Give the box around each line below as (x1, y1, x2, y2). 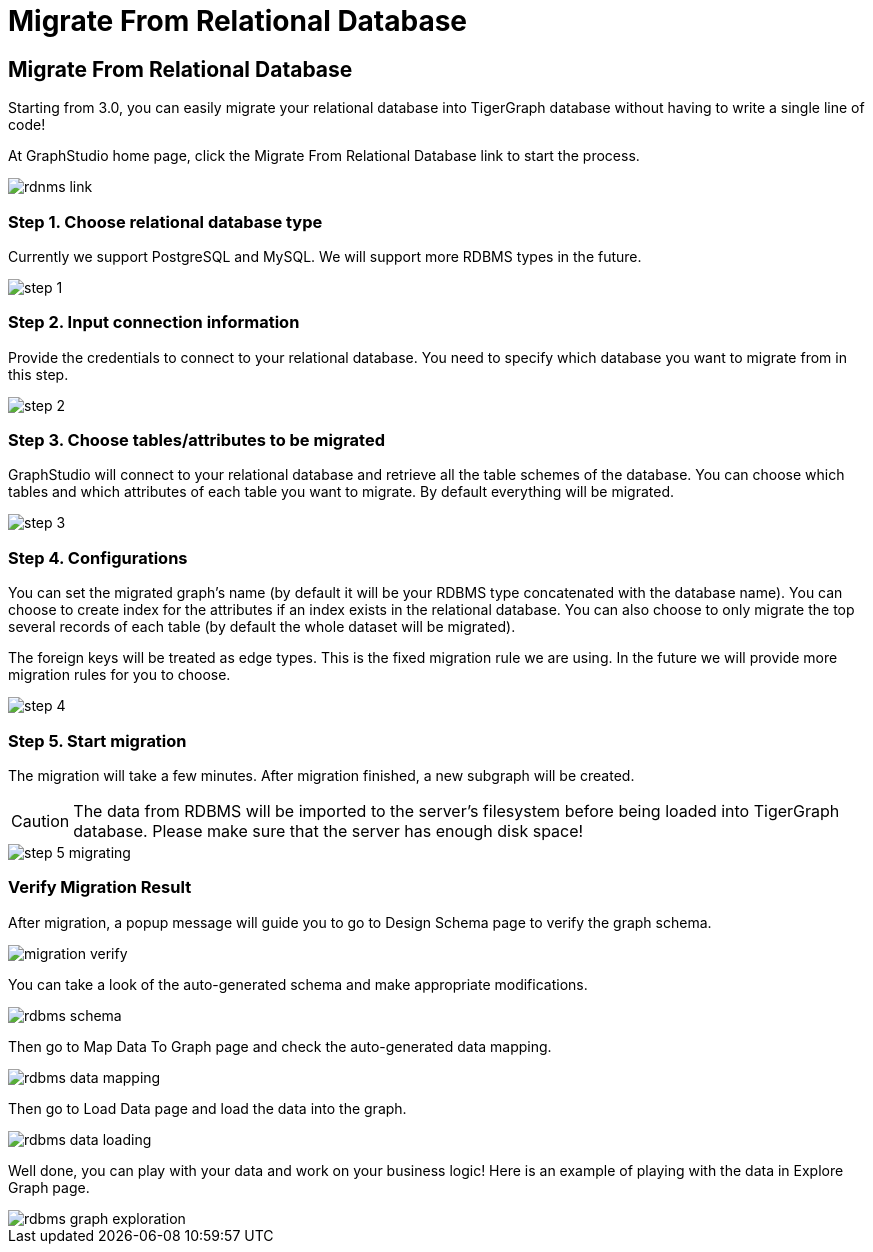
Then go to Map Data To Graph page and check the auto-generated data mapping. (8, 1037, 552, 1055)
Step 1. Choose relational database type (8, 211, 323, 232)
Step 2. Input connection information (8, 312, 300, 333)
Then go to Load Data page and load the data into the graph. (8, 1099, 407, 1117)
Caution (11, 810, 70, 831)
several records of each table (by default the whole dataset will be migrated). (8, 618, 516, 636)
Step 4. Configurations (8, 547, 188, 568)
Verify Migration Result (8, 877, 192, 898)
